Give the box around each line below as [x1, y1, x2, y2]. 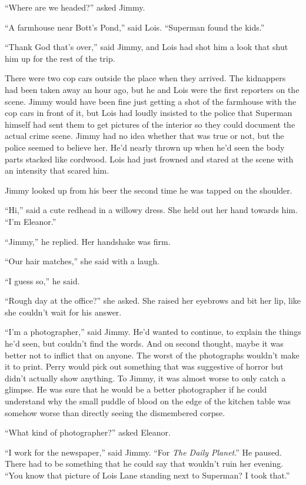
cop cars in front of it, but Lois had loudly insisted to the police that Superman [5, 107, 292, 119]
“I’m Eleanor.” [5, 215, 56, 227]
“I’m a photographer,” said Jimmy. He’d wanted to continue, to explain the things [5, 325, 301, 338]
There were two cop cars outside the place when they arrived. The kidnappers [5, 72, 286, 84]
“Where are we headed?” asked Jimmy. [5, 1, 145, 13]
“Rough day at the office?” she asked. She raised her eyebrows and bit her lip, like [5, 294, 301, 307]
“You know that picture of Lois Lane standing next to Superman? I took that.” [5, 469, 290, 481]
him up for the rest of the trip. [5, 52, 115, 64]
